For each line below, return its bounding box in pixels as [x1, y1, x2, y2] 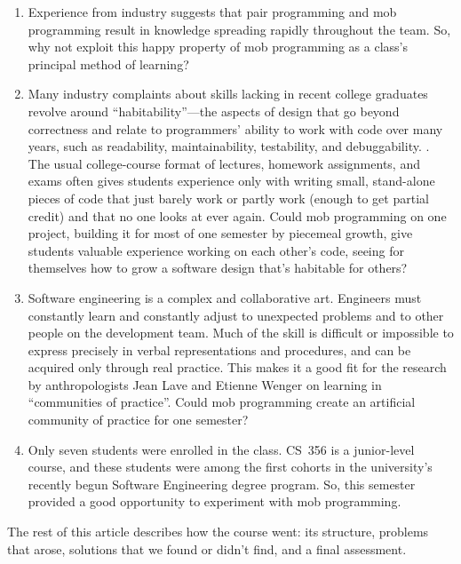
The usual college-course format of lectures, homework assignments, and [28, 154, 420, 172]
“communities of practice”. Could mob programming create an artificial [28, 393, 416, 411]
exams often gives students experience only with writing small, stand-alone [28, 171, 435, 190]
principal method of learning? [28, 54, 189, 73]
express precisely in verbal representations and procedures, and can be [28, 340, 411, 359]
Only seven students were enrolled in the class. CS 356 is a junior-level [28, 440, 415, 458]
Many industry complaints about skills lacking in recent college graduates [28, 84, 428, 103]
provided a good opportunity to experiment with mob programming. [28, 492, 401, 511]
